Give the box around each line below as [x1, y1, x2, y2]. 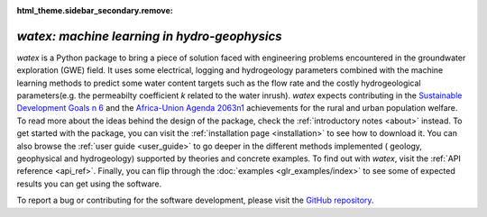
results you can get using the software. [16, 178, 162, 189]
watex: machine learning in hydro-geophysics [16, 28, 282, 44]
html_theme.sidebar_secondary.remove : [16, 5, 173, 15]
